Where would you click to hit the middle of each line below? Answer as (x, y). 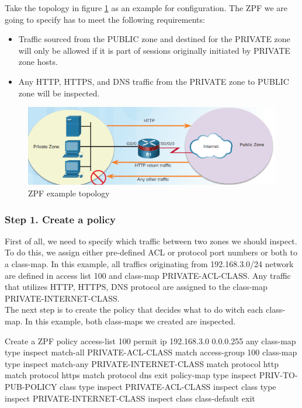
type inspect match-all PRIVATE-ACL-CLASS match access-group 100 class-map (151, 352)
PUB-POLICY (31, 387)
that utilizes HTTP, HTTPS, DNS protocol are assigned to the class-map (136, 287)
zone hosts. (38, 62)
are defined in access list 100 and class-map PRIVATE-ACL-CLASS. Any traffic (148, 275)
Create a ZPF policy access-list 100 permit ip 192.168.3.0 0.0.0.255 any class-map (150, 340)
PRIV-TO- (278, 375)
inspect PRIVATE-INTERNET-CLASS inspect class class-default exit (130, 398)
